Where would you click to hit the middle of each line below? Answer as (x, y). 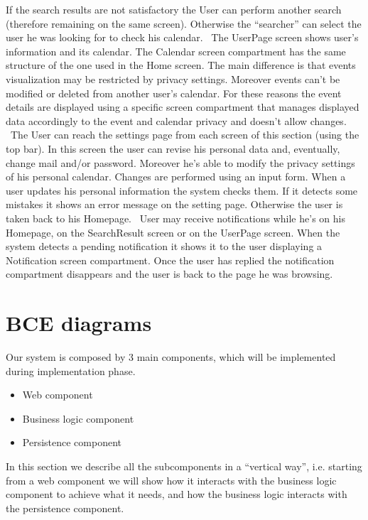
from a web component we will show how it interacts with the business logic (171, 480)
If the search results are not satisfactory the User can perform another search (174, 9)
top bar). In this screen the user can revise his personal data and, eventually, (173, 148)
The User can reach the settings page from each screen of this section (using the (185, 135)
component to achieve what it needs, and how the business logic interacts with (177, 494)
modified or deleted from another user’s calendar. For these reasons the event (174, 93)
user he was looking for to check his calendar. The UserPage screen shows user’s (182, 37)
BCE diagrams (79, 323)
